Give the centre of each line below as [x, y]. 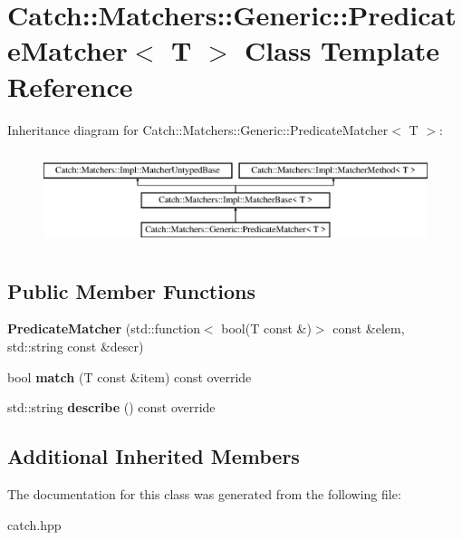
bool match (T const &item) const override [130, 376]
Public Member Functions [131, 290]
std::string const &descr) [76, 346]
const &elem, [369, 328]
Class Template [342, 50]
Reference [70, 86]
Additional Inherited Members [154, 456]
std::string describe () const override [111, 407]
